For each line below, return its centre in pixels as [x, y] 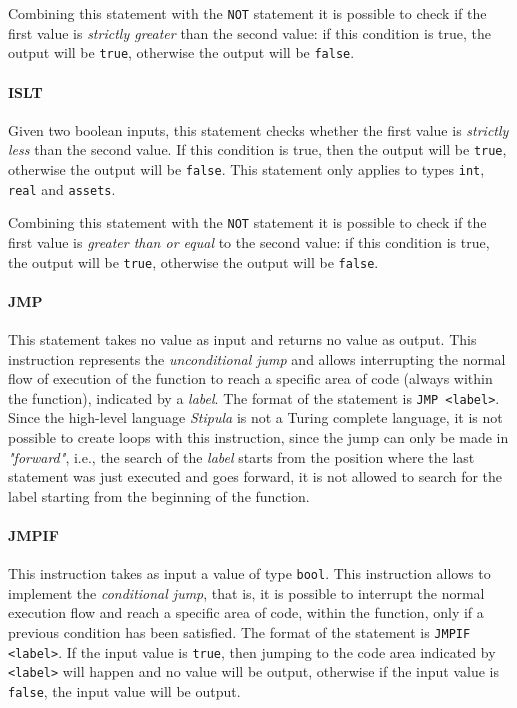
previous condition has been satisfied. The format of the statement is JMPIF [239, 632]
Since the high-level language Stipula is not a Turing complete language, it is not [255, 417]
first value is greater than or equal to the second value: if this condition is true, [249, 241]
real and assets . [62, 188]
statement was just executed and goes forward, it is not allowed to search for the [255, 476]
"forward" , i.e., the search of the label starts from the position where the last [241, 456]
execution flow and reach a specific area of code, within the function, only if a [246, 612]
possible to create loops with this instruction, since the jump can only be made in [258, 437]
